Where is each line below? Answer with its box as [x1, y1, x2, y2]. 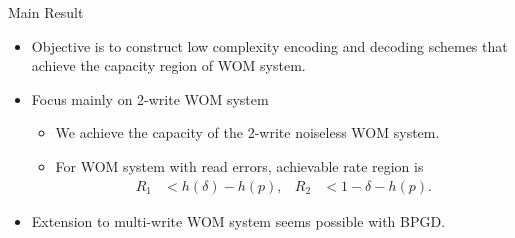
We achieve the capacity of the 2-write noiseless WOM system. [55, 122, 440, 143]
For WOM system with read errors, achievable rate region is [55, 155, 424, 176]
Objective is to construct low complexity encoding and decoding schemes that [31, 35, 508, 56]
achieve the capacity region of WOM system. [31, 55, 306, 76]
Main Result [8, 2, 84, 22]
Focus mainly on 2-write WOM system [31, 88, 269, 109]
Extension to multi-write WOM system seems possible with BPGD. [31, 210, 446, 231]
